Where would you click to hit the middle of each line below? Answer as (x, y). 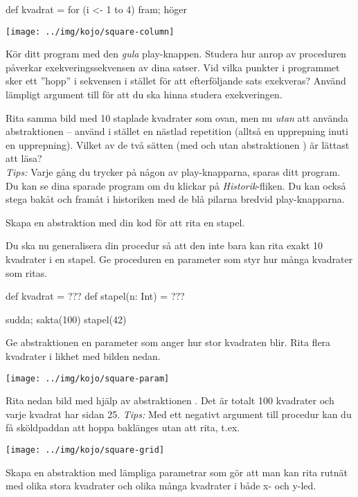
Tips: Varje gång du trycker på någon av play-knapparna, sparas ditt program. (173, 172)
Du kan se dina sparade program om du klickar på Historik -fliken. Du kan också (176, 185)
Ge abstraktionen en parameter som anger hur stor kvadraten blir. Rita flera (168, 342)
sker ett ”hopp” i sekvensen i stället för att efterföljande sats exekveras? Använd (176, 81)
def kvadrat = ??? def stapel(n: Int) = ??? (95, 296)
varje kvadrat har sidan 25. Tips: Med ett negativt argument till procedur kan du (179, 414)
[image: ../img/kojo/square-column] (90, 31)
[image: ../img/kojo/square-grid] (85, 450)
